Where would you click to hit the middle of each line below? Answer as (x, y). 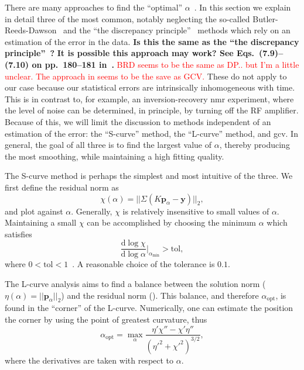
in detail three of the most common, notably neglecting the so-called (127, 18)
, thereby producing (255, 145)
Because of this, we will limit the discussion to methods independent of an (138, 121)
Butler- (265, 18)
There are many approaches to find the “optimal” (94, 7)
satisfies (18, 234)
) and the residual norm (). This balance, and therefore (160, 295)
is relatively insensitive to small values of (196, 211)
